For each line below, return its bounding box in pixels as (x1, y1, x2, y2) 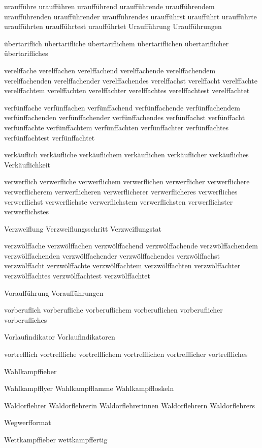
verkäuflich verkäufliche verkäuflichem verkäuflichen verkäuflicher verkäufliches (4, 149, 249, 160)
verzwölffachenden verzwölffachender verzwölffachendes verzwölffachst (4, 250, 220, 261)
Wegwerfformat (4, 417, 51, 428)
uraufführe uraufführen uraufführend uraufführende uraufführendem (4, 1, 215, 11)
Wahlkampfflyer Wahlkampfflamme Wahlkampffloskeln (4, 383, 174, 394)
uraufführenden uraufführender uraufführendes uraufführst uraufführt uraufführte (4, 11, 257, 21)
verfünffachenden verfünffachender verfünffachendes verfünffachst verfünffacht (4, 112, 245, 123)
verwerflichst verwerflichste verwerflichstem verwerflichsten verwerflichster (4, 196, 233, 207)
